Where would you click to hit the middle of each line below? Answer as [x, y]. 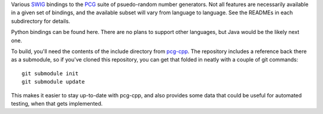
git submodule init [50, 73]
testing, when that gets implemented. [57, 103]
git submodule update [53, 82]
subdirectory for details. [41, 21]
